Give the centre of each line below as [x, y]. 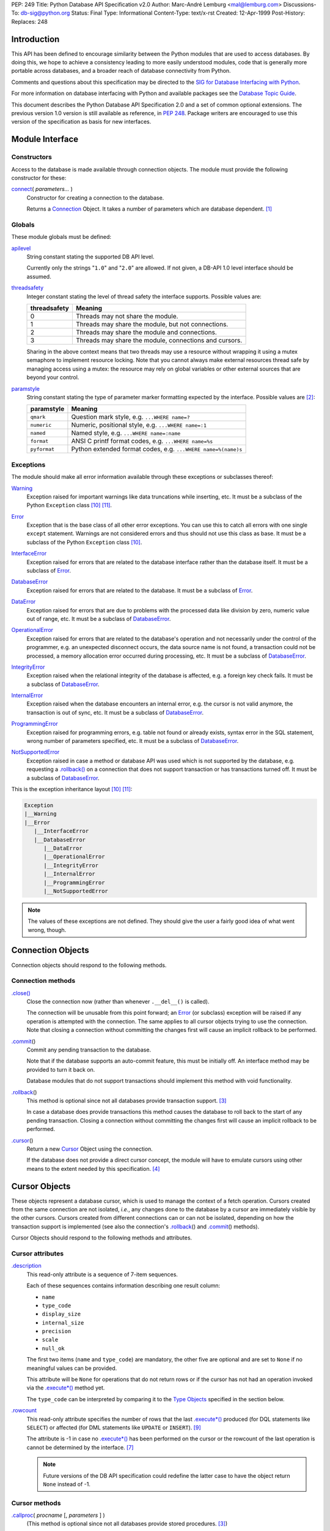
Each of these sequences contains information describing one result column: [123, 1285]
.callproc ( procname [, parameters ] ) [58, 1515]
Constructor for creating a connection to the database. [95, 197]
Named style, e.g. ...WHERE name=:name [126, 433]
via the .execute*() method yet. [66, 1388]
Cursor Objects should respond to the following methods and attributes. [102, 1238]
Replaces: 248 [30, 21]
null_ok [53, 1348]
